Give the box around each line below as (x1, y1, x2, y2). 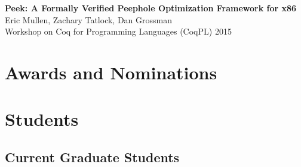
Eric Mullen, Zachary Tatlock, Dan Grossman (5, 13, 172, 26)
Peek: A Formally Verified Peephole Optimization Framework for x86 (5, 2, 297, 14)
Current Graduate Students (5, 147, 180, 166)
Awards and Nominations (5, 60, 217, 84)
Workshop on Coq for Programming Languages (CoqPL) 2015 (5, 25, 232, 38)
